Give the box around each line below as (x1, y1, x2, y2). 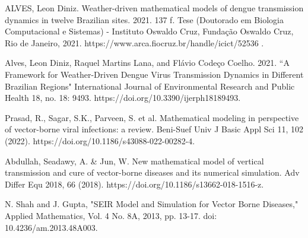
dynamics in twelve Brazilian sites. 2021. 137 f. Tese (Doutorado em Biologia (5, 13, 284, 26)
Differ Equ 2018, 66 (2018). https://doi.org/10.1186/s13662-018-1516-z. (5, 177, 264, 190)
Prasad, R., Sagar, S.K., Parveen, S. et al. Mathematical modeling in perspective (5, 111, 299, 123)
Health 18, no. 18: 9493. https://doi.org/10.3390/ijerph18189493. (5, 91, 241, 104)
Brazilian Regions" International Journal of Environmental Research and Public (5, 80, 295, 92)
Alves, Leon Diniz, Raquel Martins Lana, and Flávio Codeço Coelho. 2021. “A (5, 56, 290, 69)
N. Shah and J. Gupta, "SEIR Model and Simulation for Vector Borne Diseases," (5, 198, 299, 210)
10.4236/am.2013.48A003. (5, 221, 98, 233)
